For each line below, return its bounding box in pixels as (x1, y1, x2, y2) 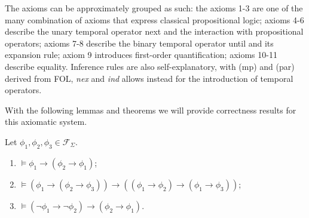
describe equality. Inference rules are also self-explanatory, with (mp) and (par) (5, 60, 295, 72)
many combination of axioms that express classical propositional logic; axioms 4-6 (5, 13, 304, 26)
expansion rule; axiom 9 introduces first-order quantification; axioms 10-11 (5, 48, 277, 61)
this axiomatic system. (5, 115, 87, 128)
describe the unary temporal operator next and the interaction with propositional (5, 25, 304, 38)
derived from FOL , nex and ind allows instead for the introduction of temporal (5, 72, 293, 84)
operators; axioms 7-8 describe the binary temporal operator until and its (5, 36, 274, 49)
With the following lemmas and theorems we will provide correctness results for (5, 103, 296, 116)
